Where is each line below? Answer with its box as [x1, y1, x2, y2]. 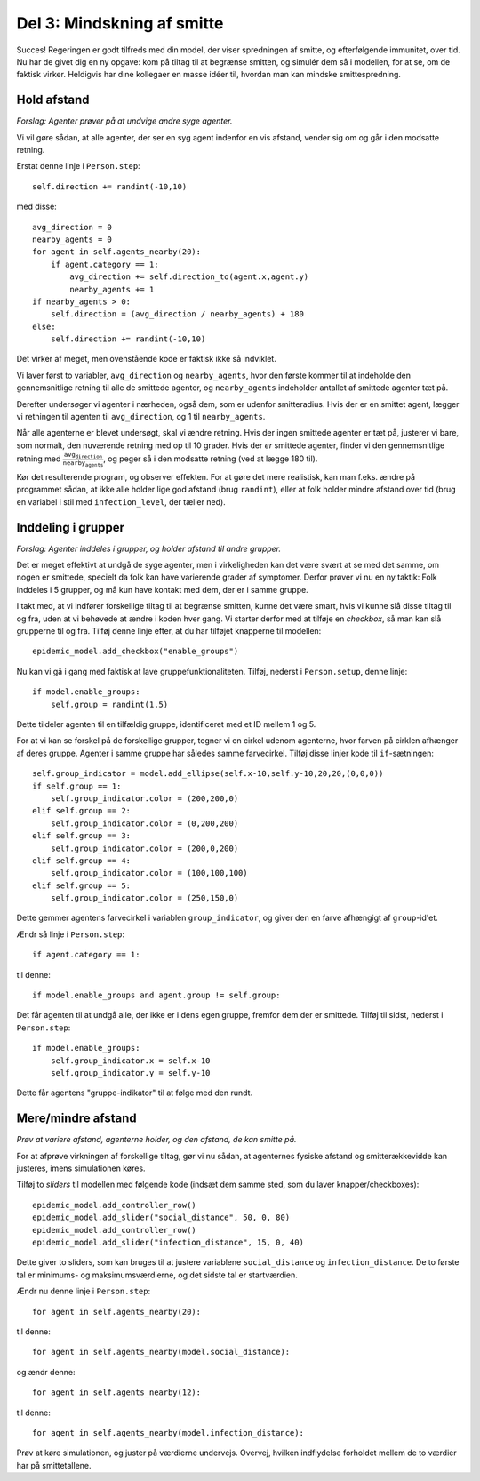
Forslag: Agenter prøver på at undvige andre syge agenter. [16, 116, 233, 126]
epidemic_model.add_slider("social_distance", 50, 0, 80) [32, 1213, 291, 1222]
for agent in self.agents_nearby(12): [32, 1388, 202, 1397]
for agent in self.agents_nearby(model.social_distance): [32, 1347, 291, 1357]
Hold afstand [16, 92, 90, 108]
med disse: [16, 201, 57, 212]
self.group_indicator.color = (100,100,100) [50, 868, 248, 878]
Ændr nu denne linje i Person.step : [16, 1285, 151, 1297]
